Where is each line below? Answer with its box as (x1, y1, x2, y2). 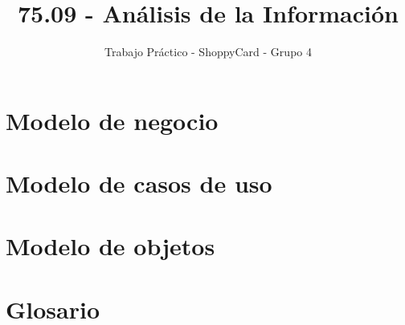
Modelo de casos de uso (6, 167, 272, 200)
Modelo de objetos (6, 230, 215, 262)
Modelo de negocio (6, 104, 219, 136)
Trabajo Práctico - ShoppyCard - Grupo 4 (104, 43, 312, 60)
